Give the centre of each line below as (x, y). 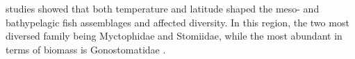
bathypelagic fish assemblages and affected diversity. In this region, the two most (177, 22)
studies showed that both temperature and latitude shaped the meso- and (163, 8)
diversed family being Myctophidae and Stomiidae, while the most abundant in (174, 36)
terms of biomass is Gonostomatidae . (86, 49)
